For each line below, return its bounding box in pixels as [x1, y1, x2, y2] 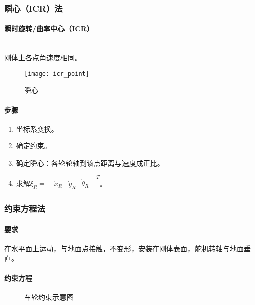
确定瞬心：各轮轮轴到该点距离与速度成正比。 [16, 158, 164, 168]
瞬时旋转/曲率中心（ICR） [4, 23, 94, 34]
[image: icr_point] [24, 70, 89, 78]
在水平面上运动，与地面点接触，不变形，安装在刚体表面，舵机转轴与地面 [4, 243, 244, 253]
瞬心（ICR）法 [4, 2, 63, 14]
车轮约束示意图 [24, 291, 74, 302]
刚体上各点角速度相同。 [4, 52, 82, 63]
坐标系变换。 [16, 123, 58, 134]
